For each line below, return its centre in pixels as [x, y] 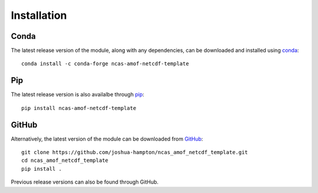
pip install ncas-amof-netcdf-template [79, 108]
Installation [39, 15]
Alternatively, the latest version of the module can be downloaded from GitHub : [107, 139]
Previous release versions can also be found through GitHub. [85, 182]
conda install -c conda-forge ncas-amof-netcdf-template [105, 64]
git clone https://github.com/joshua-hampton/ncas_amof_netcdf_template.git [135, 152]
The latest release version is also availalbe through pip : [77, 95]
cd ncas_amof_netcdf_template [65, 161]
